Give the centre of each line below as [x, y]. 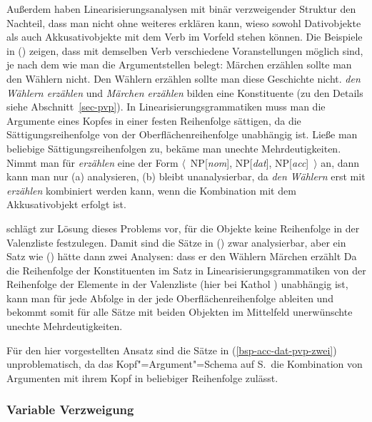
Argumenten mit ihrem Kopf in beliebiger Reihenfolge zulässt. [142, 377]
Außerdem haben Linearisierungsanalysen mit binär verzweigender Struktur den [181, 9]
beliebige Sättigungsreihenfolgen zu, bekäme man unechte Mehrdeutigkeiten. [174, 148]
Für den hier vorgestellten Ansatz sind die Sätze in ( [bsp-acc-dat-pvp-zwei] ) [172, 350]
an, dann [340, 162]
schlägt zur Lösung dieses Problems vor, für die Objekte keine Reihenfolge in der [183, 228]
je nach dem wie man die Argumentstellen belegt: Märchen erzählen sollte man [179, 65]
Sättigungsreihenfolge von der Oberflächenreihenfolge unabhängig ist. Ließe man [182, 134]
